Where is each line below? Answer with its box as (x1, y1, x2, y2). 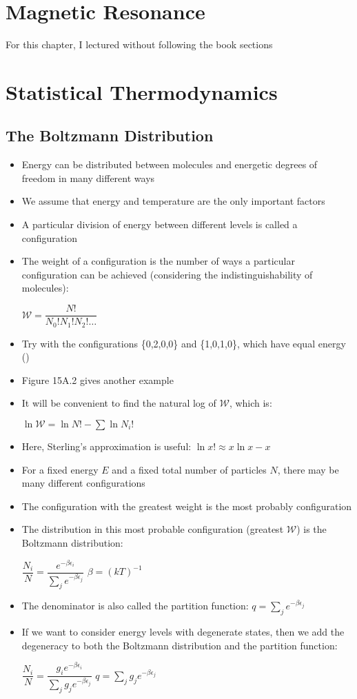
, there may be (277, 462, 339, 476)
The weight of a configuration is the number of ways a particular (21, 254, 295, 268)
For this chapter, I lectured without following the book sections (6, 37, 273, 52)
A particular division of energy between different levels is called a (21, 217, 298, 232)
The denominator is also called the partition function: (21, 598, 249, 613)
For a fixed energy (21, 462, 99, 476)
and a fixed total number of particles (112, 462, 267, 476)
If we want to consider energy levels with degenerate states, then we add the (21, 625, 345, 639)
